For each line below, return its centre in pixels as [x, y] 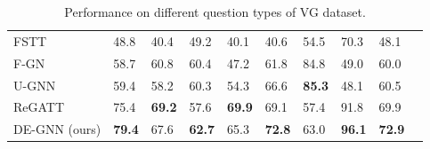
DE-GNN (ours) [57, 129]
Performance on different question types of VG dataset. [215, 12]
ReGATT [39, 107]
